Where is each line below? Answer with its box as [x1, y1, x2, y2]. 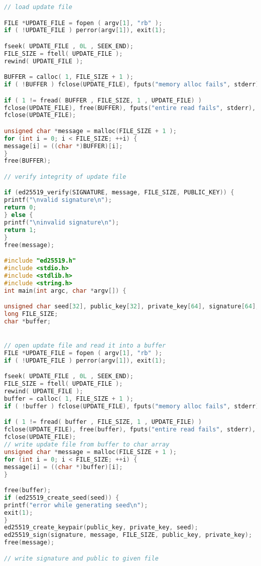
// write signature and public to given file [4, 554, 159, 562]
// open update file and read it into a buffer [4, 342, 166, 350]
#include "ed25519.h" [4, 257, 76, 265]
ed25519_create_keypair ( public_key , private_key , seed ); [4, 524, 198, 531]
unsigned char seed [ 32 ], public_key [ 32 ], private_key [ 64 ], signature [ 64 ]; [4, 303, 259, 310]
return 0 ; [4, 204, 37, 211]
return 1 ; [4, 226, 37, 234]
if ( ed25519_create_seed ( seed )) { [4, 494, 119, 501]
